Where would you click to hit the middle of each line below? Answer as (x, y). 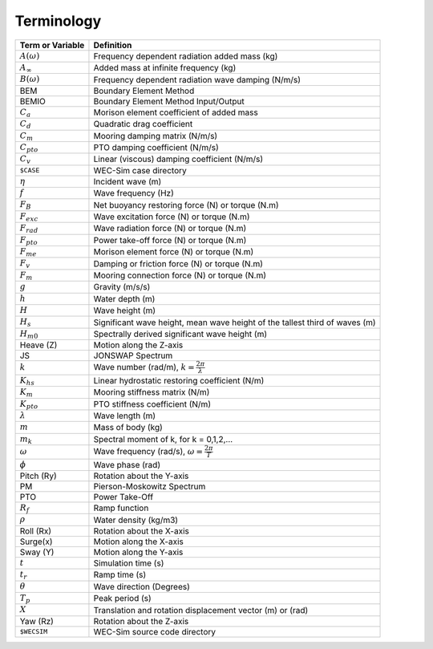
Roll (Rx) (36, 531)
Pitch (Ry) (38, 476)
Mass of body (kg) (128, 428)
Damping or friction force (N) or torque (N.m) (178, 263)
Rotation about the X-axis (142, 531)
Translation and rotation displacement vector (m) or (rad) (201, 610)
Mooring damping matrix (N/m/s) (156, 136)
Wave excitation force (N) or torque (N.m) (172, 217)
